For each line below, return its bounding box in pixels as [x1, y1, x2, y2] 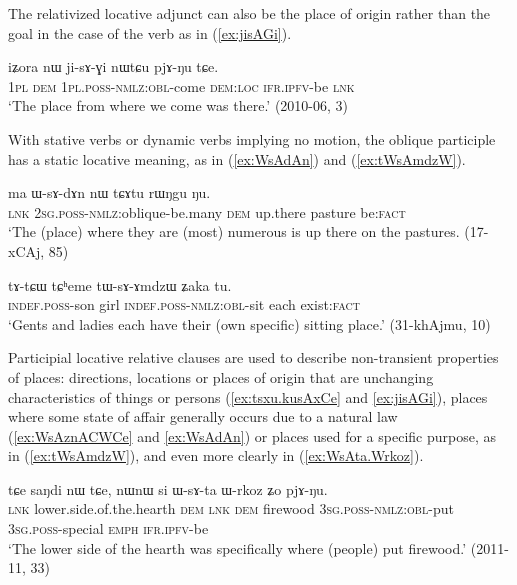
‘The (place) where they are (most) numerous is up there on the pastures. [8, 221, 460, 242]
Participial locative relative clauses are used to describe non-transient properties [8, 347, 499, 368]
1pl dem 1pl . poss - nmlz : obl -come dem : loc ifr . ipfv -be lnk [8, 75, 355, 96]
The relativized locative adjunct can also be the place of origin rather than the [8, 3, 491, 23]
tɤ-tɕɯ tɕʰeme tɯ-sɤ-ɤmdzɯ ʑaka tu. [8, 274, 232, 295]
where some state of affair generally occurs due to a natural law [8, 406, 398, 427]
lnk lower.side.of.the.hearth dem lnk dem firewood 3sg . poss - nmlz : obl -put [8, 498, 454, 519]
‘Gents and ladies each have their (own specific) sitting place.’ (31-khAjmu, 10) [8, 313, 491, 334]
